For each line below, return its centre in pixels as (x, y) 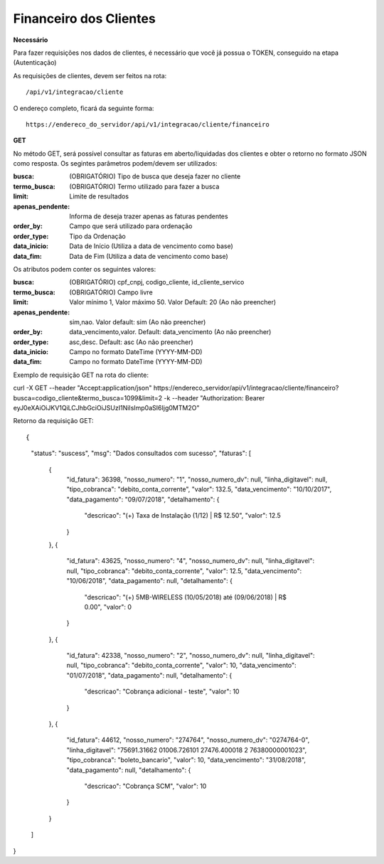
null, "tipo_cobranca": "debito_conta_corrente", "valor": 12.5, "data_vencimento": (184, 571)
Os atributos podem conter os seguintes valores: (85, 269)
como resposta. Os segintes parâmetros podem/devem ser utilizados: (115, 164)
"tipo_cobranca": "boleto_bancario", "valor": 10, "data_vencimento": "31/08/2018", (186, 760)
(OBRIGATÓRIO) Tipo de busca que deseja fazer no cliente (155, 176)
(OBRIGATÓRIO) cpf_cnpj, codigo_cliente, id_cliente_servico (157, 282)
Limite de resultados (99, 196)
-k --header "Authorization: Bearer (214, 398)
